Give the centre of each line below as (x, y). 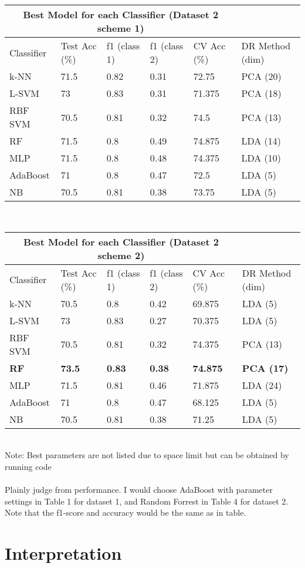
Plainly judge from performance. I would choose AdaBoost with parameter (139, 489)
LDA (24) (262, 385)
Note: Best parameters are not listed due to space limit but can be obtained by (147, 455)
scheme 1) (121, 28)
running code (28, 466)
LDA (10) (261, 158)
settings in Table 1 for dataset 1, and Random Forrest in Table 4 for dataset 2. (147, 501)
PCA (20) (261, 76)
